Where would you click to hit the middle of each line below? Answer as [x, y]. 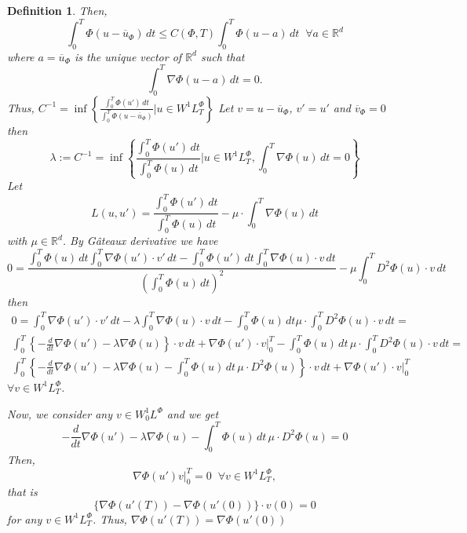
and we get [193, 413]
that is [22, 492]
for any [25, 518]
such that [223, 56]
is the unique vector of [128, 56]
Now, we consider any [60, 413]
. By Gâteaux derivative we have [140, 241]
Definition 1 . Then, [57, 10]
